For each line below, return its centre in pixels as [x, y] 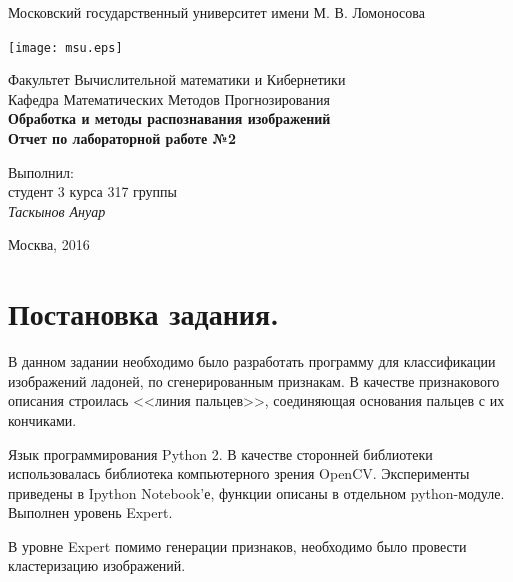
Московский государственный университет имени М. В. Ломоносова [216, 12]
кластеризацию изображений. [97, 565]
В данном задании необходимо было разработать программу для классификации [252, 361]
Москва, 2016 [49, 244]
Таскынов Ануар [57, 210]
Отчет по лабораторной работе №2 [122, 138]
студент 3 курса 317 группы [93, 191]
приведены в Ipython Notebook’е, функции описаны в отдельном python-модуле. [256, 492]
